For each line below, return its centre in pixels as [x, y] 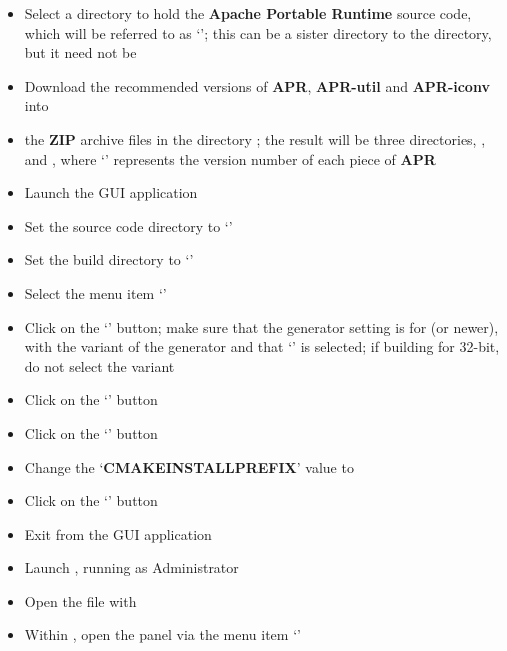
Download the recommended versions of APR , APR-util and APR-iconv [257, 85]
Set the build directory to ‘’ [109, 259]
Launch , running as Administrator [131, 567]
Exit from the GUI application [118, 533]
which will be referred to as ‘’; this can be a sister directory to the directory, [258, 32]
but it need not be [80, 52]
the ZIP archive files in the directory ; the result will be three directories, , [255, 138]
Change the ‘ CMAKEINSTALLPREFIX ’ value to [189, 466]
